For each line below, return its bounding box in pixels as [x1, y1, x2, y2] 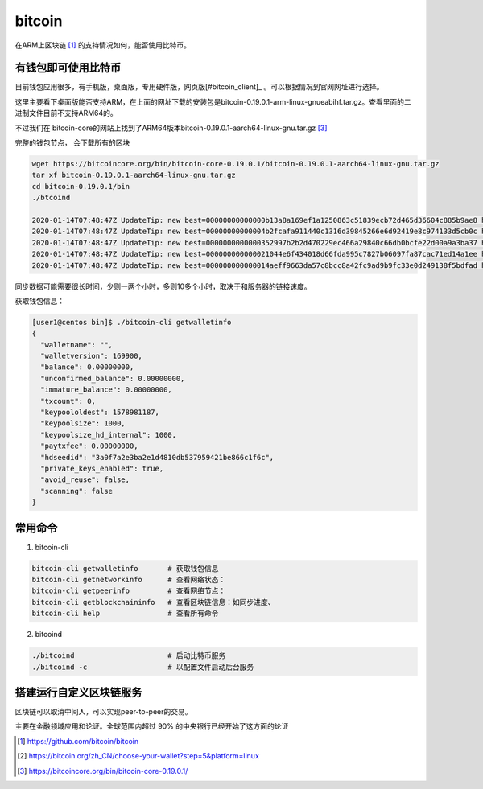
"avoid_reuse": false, [40, 475, 130, 484]
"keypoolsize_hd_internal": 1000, [40, 430, 177, 439]
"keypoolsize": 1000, [40, 419, 126, 428]
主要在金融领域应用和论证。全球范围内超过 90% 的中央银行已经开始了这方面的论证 [14, 721, 289, 731]
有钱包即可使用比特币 [14, 61, 121, 75]
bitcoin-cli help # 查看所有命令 [31, 609, 219, 618]
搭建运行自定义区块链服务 [14, 685, 142, 699]
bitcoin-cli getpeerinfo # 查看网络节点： [31, 586, 226, 595]
